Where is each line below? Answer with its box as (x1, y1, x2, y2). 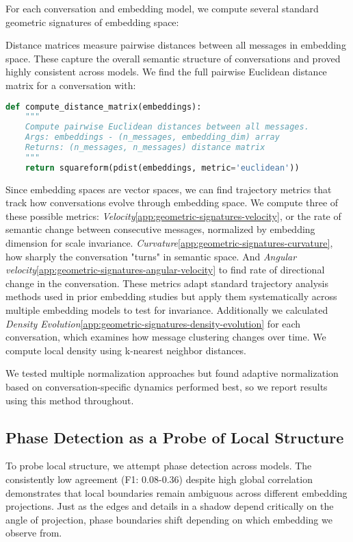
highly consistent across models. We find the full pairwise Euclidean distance (5, 64, 327, 79)
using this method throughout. (5, 393, 134, 407)
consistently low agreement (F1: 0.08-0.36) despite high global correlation (5, 471, 313, 486)
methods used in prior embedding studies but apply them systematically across (5, 289, 337, 304)
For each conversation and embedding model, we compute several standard (5, 1, 319, 15)
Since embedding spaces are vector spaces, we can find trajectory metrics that (5, 182, 332, 196)
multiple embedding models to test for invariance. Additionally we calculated (5, 303, 328, 317)
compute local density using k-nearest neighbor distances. (5, 343, 247, 357)
